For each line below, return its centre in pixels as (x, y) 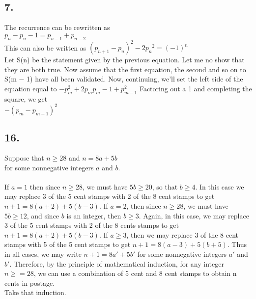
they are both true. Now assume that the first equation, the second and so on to (125, 69)
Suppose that (24, 157)
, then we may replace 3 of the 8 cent (183, 234)
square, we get (26, 98)
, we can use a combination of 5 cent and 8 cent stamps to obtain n (135, 273)
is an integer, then (94, 215)
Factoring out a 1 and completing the (196, 88)
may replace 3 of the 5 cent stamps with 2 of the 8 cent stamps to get (110, 196)
